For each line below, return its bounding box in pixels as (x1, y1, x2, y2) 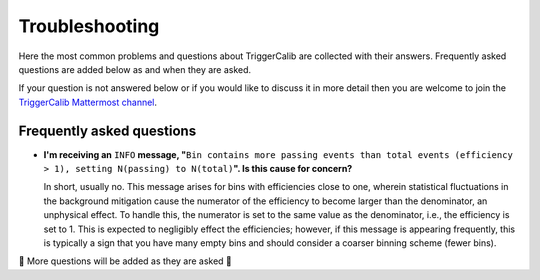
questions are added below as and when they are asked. (18, 63, 252, 75)
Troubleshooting (18, 15, 160, 37)
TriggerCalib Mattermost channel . (18, 96, 158, 108)
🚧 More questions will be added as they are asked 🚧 (18, 255, 232, 267)
